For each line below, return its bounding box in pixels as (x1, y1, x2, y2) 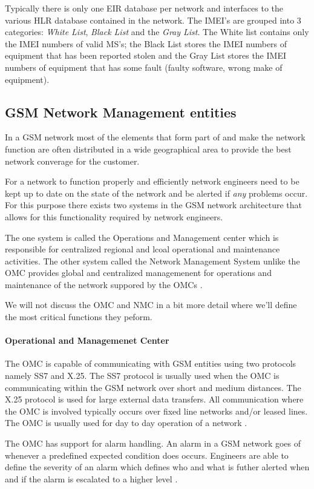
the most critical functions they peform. (5, 310, 152, 323)
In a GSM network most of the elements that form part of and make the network (5, 131, 306, 143)
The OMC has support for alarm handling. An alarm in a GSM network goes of (5, 437, 301, 450)
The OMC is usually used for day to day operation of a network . (5, 416, 247, 429)
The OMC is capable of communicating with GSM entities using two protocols (5, 357, 296, 370)
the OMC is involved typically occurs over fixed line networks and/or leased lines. (5, 404, 308, 417)
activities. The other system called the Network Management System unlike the (5, 254, 300, 267)
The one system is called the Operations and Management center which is (5, 231, 279, 243)
